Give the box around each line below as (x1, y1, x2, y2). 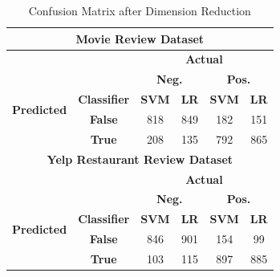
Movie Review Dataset (75, 30, 205, 47)
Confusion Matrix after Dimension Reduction (28, 2, 251, 18)
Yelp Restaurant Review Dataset (47, 150, 233, 167)
